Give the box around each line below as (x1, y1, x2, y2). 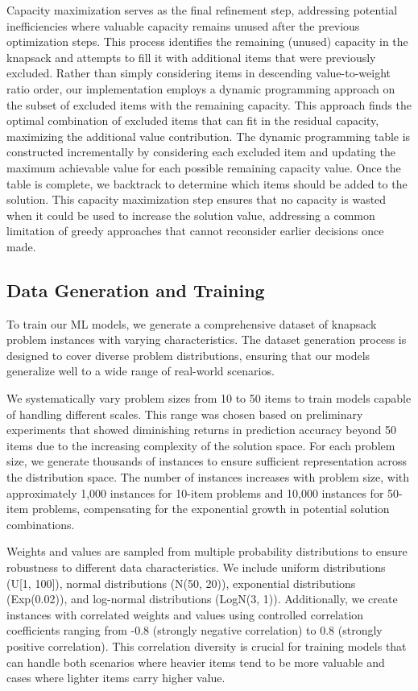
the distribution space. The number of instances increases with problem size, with (6, 469, 410, 486)
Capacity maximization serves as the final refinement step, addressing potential (6, 2, 398, 18)
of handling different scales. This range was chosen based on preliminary (6, 405, 363, 422)
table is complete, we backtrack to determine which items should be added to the (6, 175, 408, 192)
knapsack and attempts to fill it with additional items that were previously (6, 48, 376, 65)
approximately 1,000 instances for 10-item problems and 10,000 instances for (6, 484, 384, 501)
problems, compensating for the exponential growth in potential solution (31, 500, 390, 517)
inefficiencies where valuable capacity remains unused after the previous (6, 17, 360, 34)
